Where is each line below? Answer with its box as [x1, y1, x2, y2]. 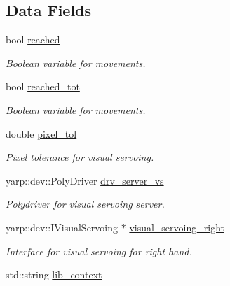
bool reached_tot [6, 79, 80, 94]
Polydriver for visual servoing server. [6, 196, 165, 211]
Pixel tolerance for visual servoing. [6, 150, 154, 164]
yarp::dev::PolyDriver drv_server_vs [6, 173, 164, 187]
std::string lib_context [6, 267, 102, 282]
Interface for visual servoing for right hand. [6, 243, 192, 258]
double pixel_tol [6, 126, 77, 141]
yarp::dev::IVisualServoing [6, 220, 119, 234]
